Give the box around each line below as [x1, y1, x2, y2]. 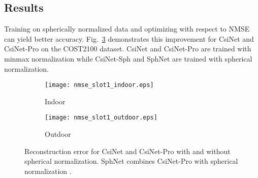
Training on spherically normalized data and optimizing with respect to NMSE [4, 23, 250, 34]
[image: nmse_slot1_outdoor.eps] [45, 114, 157, 122]
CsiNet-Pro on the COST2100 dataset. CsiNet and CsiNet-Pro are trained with [4, 43, 251, 54]
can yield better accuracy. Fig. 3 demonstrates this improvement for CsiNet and [4, 33, 254, 44]
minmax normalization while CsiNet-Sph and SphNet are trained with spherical [4, 53, 252, 64]
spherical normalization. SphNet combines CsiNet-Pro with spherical [24, 156, 238, 166]
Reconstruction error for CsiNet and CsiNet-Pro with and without [24, 145, 231, 156]
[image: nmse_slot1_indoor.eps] [45, 81, 154, 89]
